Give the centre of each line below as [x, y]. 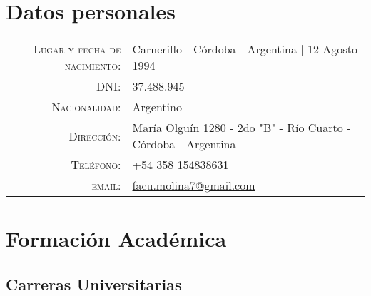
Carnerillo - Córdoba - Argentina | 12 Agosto [245, 49]
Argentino [157, 107]
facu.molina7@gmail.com [194, 185]
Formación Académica [116, 239]
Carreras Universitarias [94, 284]
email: [106, 185]
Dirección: [95, 136]
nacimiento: [93, 66]
